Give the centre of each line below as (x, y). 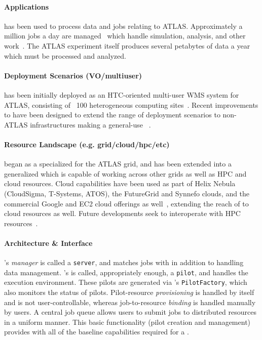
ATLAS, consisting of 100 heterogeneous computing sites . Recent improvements (131, 104)
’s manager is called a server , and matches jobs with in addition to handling (124, 262)
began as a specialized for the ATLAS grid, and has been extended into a (118, 164)
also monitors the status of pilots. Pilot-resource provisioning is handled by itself (129, 292)
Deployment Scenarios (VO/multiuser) (73, 75)
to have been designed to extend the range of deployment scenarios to (112, 115)
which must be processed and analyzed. (65, 55)
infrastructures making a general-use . (90, 124)
